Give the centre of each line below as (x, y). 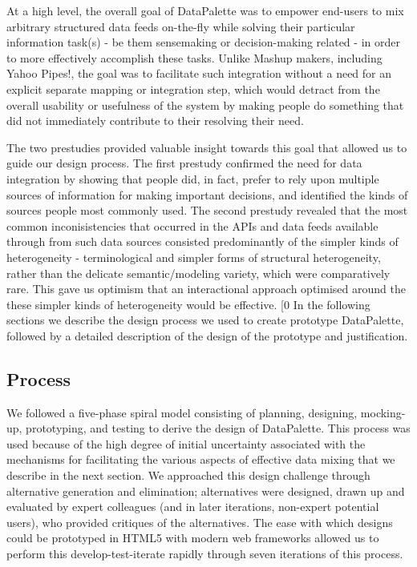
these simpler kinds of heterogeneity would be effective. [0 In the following (188, 304)
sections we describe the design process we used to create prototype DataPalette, (205, 320)
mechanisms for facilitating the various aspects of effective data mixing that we (201, 459)
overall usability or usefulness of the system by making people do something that (205, 105)
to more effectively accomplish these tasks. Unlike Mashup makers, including (194, 57)
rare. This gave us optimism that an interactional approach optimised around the (206, 289)
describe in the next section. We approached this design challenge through (188, 475)
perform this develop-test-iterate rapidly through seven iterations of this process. (205, 554)
